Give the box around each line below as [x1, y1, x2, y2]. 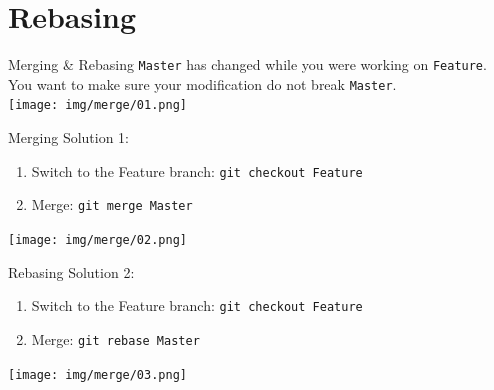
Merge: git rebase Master [31, 328, 200, 349]
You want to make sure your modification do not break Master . [8, 73, 397, 94]
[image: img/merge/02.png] [8, 233, 187, 247]
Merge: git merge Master [31, 194, 193, 215]
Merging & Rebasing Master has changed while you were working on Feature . [8, 54, 487, 75]
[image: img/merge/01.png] [8, 98, 187, 113]
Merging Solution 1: [8, 127, 130, 148]
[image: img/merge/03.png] [8, 367, 187, 382]
